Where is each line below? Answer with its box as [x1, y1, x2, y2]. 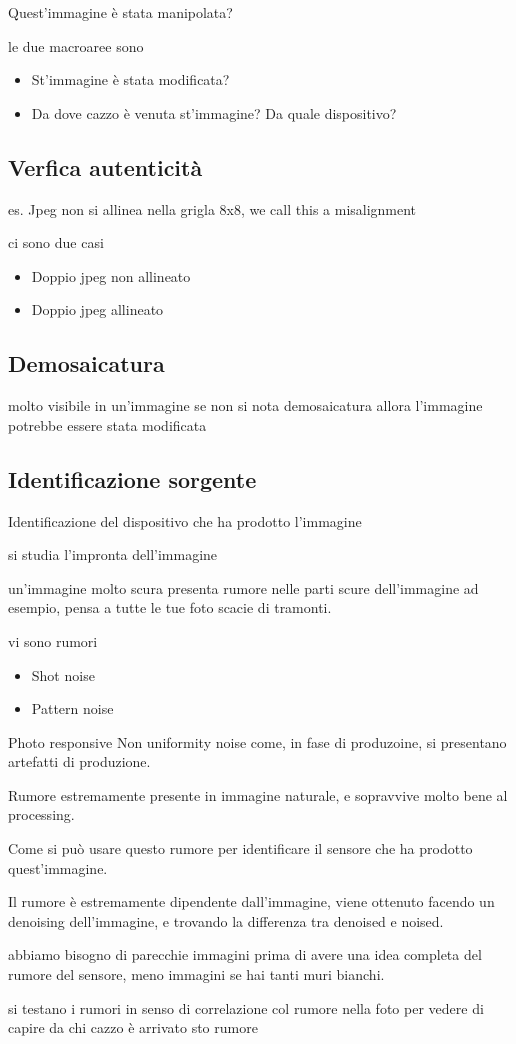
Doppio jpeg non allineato [31, 265, 191, 286]
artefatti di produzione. [8, 751, 151, 772]
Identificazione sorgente [8, 463, 257, 494]
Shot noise [31, 664, 95, 685]
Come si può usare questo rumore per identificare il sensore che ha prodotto [8, 838, 473, 859]
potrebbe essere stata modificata [8, 414, 207, 435]
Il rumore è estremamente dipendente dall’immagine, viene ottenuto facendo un [8, 891, 495, 912]
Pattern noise [31, 698, 114, 719]
